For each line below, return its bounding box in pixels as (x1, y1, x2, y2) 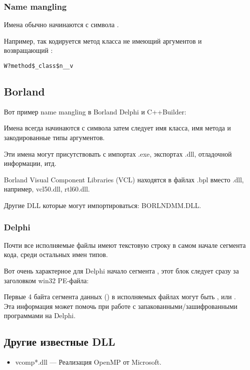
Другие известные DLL (4, 334, 115, 349)
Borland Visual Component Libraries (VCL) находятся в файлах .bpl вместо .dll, (4, 174, 244, 184)
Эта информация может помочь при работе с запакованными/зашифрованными (4, 301, 237, 311)
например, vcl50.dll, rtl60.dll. (4, 184, 90, 194)
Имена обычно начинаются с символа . (4, 19, 119, 30)
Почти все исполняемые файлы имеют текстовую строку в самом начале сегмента (4, 240, 246, 250)
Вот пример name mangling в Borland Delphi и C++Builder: (4, 106, 187, 116)
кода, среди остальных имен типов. (4, 249, 108, 259)
